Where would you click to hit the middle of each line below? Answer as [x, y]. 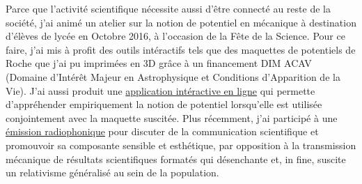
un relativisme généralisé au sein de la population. [112, 172]
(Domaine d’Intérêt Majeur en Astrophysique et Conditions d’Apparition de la [173, 76]
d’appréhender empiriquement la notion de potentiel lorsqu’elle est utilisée [164, 104]
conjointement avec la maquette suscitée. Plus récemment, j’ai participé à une [172, 117]
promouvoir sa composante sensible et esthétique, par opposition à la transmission [181, 145]
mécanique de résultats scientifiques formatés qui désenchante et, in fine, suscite [176, 159]
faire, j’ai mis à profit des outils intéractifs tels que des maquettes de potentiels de [181, 49]
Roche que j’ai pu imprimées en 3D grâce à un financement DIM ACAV [159, 63]
